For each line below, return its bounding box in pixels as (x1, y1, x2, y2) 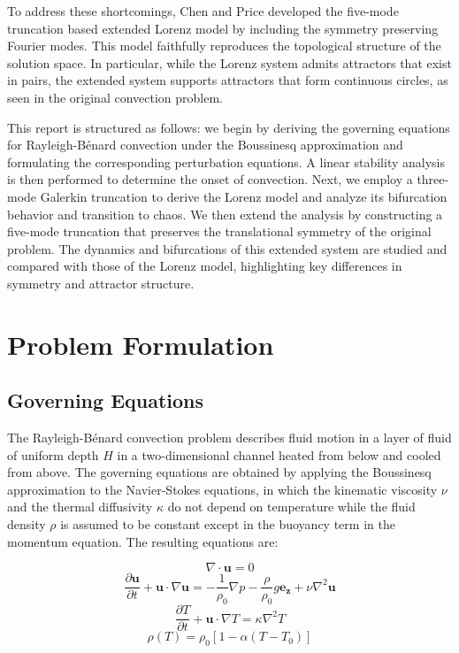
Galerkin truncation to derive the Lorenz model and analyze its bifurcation (40, 187, 448, 205)
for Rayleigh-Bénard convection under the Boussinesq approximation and (7, 135, 403, 154)
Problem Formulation (7, 326, 274, 362)
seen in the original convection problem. (7, 88, 223, 106)
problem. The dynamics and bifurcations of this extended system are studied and (7, 239, 448, 257)
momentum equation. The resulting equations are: (7, 532, 279, 550)
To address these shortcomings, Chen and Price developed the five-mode (7, 2, 399, 19)
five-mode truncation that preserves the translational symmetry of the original (7, 222, 432, 241)
